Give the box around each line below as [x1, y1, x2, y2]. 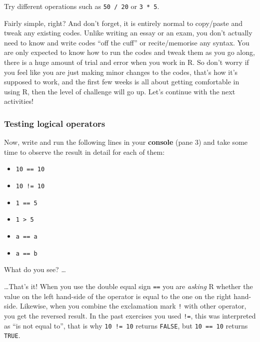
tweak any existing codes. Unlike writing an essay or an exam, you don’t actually [4, 27, 252, 38]
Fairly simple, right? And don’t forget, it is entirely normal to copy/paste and [4, 17, 243, 28]
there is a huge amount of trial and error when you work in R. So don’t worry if [4, 57, 249, 67]
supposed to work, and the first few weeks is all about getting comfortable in [4, 76, 239, 87]
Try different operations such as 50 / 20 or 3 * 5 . [4, 1, 159, 11]
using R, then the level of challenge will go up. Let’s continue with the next [4, 86, 235, 96]
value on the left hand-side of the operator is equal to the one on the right [4, 291, 231, 301]
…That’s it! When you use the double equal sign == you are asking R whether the [4, 281, 253, 291]
